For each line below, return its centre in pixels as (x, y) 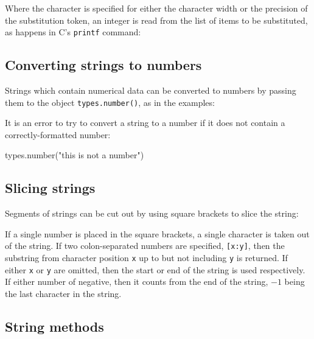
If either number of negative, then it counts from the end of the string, (137, 281)
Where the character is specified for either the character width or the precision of (156, 8)
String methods (54, 327)
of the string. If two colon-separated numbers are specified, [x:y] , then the (145, 246)
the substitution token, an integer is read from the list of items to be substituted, (156, 20)
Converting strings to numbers (103, 65)
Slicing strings (50, 188)
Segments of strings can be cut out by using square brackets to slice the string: (152, 213)
